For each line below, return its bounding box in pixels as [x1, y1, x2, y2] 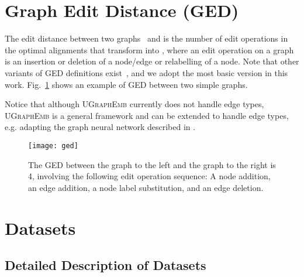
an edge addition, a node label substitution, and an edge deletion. [28, 181, 264, 193]
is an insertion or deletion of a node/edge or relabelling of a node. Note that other [5, 55, 299, 67]
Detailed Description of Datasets [5, 256, 206, 274]
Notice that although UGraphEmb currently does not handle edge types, [5, 98, 264, 110]
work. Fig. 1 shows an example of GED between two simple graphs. [5, 78, 248, 90]
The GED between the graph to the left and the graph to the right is [28, 158, 276, 170]
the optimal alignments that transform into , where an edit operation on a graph [5, 43, 294, 56]
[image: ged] [28, 141, 78, 150]
